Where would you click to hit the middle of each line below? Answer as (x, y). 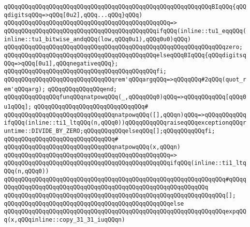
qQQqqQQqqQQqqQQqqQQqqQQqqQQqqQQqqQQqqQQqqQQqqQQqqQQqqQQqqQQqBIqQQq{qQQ (125, 7)
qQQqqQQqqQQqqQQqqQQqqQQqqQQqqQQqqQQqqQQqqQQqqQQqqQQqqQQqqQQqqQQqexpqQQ (125, 212)
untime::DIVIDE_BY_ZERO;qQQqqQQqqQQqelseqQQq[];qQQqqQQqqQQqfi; (110, 131)
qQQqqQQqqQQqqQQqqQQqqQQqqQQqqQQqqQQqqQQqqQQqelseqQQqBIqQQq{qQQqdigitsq (125, 55)
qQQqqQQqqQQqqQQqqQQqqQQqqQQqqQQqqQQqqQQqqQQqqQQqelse (94, 203)
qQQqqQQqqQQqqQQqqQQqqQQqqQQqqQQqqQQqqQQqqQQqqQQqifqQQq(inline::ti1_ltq (125, 163)
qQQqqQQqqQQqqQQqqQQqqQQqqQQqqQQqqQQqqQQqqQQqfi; (85, 72)
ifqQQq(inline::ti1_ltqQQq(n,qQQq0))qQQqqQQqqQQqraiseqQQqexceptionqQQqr (125, 123)
